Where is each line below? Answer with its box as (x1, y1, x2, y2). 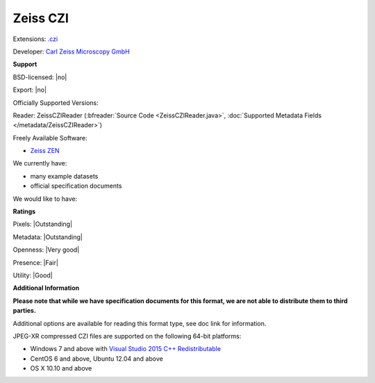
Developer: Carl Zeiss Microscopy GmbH (12, 47, 130, 56)
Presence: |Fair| (12, 258, 59, 267)
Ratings (12, 207, 36, 215)
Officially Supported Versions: (12, 98, 99, 107)
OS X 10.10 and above (30, 364, 92, 373)
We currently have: (12, 159, 67, 168)
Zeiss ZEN (30, 147, 60, 155)
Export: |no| (12, 85, 47, 94)
